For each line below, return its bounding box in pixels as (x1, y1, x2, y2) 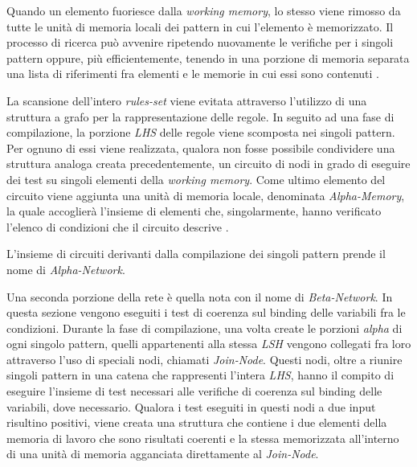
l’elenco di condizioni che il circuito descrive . (6, 218, 229, 235)
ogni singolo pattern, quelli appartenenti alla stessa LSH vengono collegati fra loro (6, 335, 411, 352)
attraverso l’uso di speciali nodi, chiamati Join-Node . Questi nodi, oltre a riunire (6, 350, 403, 367)
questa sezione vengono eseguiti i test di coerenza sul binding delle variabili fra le (6, 304, 406, 321)
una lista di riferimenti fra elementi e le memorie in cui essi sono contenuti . (6, 65, 379, 82)
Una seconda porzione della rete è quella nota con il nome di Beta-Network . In (6, 288, 393, 305)
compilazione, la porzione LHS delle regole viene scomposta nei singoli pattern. (6, 124, 395, 141)
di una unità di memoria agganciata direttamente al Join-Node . (6, 445, 319, 462)
